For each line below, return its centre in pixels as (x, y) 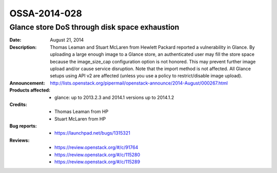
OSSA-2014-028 (46, 13)
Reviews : (19, 140)
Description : (23, 47)
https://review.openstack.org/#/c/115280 (97, 155)
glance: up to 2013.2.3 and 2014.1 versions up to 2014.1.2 (114, 97)
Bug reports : (23, 126)
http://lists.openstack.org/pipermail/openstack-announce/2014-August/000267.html (139, 83)
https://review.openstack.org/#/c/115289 (97, 162)
